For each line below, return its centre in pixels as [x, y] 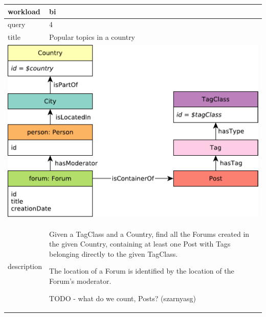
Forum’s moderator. [80, 281]
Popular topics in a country [92, 37]
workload [24, 11]
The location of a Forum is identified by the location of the [142, 271]
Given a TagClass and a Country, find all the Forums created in [149, 234]
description [25, 266]
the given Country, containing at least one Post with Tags [140, 244]
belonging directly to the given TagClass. [114, 253]
